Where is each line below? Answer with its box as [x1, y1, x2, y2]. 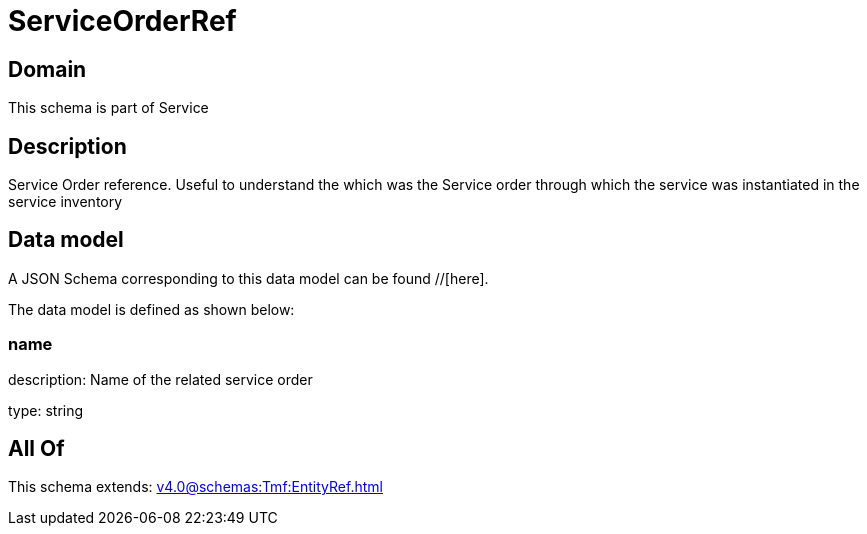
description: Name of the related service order [8, 370, 313, 388]
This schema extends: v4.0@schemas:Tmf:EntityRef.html [8, 478, 383, 496]
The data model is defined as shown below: [8, 300, 295, 318]
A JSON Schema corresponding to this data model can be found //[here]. [8, 269, 489, 287]
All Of [8, 436, 65, 462]
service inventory [8, 193, 123, 211]
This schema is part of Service [8, 99, 209, 117]
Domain [8, 56, 87, 82]
